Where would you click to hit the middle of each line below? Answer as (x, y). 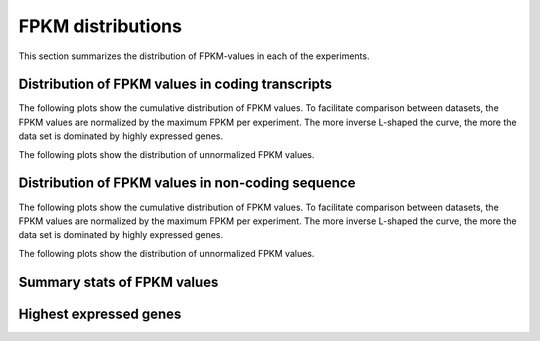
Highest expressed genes (100, 313)
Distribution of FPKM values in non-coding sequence (187, 183)
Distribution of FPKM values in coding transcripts (175, 84)
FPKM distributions (100, 26)
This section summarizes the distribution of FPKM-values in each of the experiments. (194, 56)
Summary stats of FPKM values (118, 281)
